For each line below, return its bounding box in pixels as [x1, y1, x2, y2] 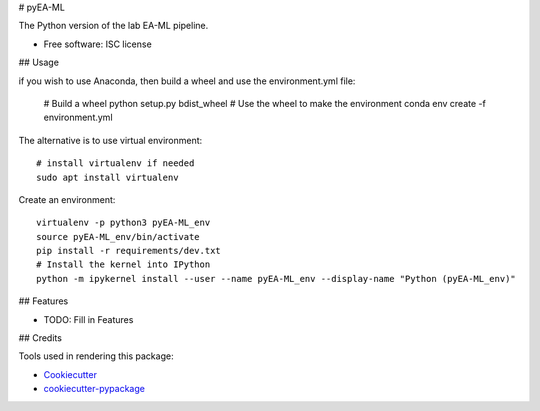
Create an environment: [18, 193, 116, 205]
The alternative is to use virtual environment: [18, 134, 203, 146]
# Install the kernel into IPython [36, 259, 211, 270]
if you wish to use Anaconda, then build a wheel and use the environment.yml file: [18, 75, 356, 87]
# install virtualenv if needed [36, 158, 195, 169]
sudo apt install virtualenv [36, 171, 179, 183]
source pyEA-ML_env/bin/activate [36, 231, 200, 242]
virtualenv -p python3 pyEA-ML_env [36, 217, 211, 229]
